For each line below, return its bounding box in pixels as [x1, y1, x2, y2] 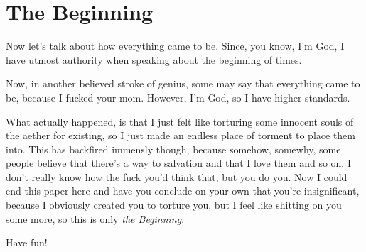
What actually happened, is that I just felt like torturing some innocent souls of [6, 114, 354, 128]
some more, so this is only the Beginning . [6, 211, 185, 226]
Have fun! [6, 235, 48, 250]
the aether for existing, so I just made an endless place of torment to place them [6, 128, 356, 143]
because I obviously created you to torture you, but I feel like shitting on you [6, 197, 342, 212]
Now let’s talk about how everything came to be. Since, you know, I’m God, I [6, 38, 345, 53]
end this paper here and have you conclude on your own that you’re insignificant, [6, 183, 360, 198]
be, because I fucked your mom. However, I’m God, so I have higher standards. [6, 89, 350, 104]
